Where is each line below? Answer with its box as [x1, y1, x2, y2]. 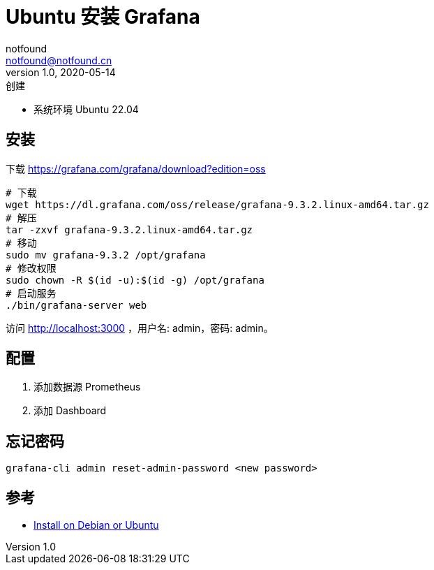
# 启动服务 [6, 287, 57, 299]
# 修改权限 [6, 262, 57, 274]
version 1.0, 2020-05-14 [6, 66, 116, 78]
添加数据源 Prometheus [33, 381, 141, 393]
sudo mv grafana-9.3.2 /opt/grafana [6, 249, 206, 261]
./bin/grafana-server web [6, 299, 147, 311]
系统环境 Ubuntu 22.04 [33, 103, 139, 115]
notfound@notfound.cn [6, 54, 112, 66]
